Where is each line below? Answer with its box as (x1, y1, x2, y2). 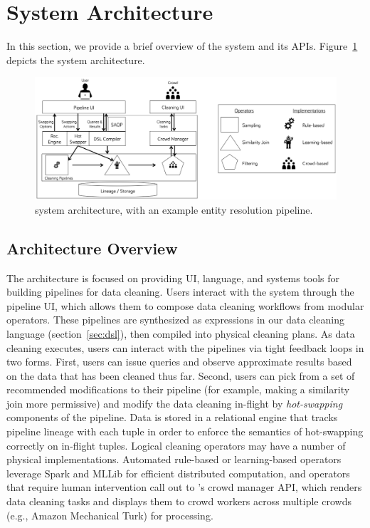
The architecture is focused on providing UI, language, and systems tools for (6, 270, 340, 285)
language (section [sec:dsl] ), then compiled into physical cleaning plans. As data (6, 326, 355, 341)
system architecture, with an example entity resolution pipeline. (35, 202, 313, 217)
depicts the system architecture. (6, 52, 145, 67)
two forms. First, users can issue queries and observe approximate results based (6, 354, 352, 369)
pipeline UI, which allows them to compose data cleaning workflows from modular (6, 298, 364, 313)
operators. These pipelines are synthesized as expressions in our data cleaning (6, 312, 344, 327)
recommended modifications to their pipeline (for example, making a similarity (6, 382, 350, 397)
